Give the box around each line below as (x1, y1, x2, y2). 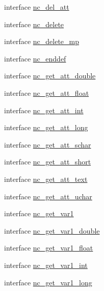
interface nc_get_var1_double (4, 225, 100, 236)
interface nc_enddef (4, 53, 66, 64)
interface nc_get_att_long (4, 122, 88, 133)
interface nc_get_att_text (4, 173, 88, 184)
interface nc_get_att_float (4, 87, 89, 98)
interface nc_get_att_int (4, 105, 84, 115)
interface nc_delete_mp (4, 36, 80, 47)
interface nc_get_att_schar (4, 139, 91, 150)
